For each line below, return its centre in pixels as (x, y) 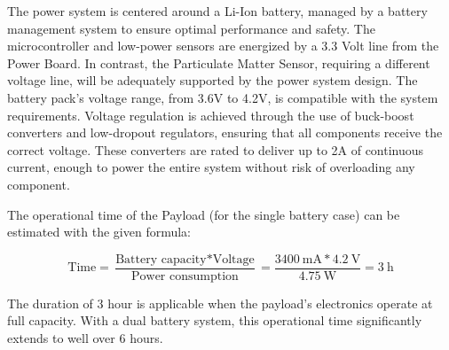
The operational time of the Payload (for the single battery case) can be (204, 214)
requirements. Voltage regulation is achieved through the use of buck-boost (211, 115)
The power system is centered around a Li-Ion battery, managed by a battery (217, 11)
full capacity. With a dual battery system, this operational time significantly (215, 320)
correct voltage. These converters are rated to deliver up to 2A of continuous (216, 149)
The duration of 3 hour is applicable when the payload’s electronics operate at (220, 303)
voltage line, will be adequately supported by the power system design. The (213, 80)
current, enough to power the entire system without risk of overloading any (211, 167)
